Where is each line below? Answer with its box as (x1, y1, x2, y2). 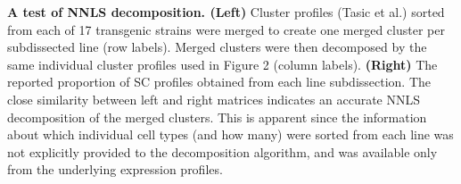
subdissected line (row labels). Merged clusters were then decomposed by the (7, 38, 427, 56)
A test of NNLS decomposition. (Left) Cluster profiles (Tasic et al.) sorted (7, 3, 445, 21)
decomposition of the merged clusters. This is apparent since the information (7, 107, 427, 126)
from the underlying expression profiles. (7, 160, 223, 179)
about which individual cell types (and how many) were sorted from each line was (7, 125, 454, 144)
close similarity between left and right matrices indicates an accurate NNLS (7, 89, 421, 108)
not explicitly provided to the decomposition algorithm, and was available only (7, 142, 438, 161)
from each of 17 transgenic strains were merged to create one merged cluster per (7, 20, 445, 38)
